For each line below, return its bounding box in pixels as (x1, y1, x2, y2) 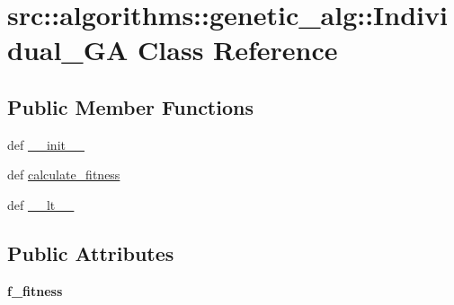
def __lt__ (7, 195, 75, 213)
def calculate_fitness (7, 165, 120, 184)
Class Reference (138, 31, 338, 68)
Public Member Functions (7, 92, 254, 120)
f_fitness (7, 281, 63, 300)
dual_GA (7, 31, 129, 68)
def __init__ (7, 135, 85, 153)
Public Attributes (7, 239, 174, 266)
